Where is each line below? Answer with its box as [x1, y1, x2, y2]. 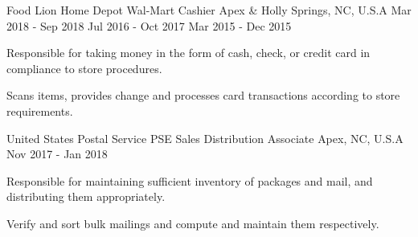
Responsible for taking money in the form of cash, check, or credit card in [6, 44, 371, 61]
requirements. [6, 102, 73, 119]
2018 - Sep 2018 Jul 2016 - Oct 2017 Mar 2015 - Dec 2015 [6, 17, 292, 34]
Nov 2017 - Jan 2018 [6, 145, 108, 162]
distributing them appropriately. [6, 188, 166, 205]
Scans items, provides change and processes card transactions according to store [6, 87, 400, 104]
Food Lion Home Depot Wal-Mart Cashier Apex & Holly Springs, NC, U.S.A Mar [6, 2, 412, 18]
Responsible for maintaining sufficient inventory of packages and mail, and [6, 172, 373, 189]
